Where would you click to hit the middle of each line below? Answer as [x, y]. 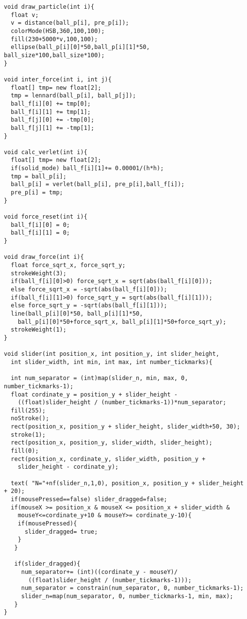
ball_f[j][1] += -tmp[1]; [53, 128]
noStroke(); [30, 419]
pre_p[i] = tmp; [37, 193]
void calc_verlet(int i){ [46, 152]
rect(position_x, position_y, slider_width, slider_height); [112, 443]
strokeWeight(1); [39, 330]
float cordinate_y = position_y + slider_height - [94, 394]
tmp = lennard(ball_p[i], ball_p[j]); [74, 96]
